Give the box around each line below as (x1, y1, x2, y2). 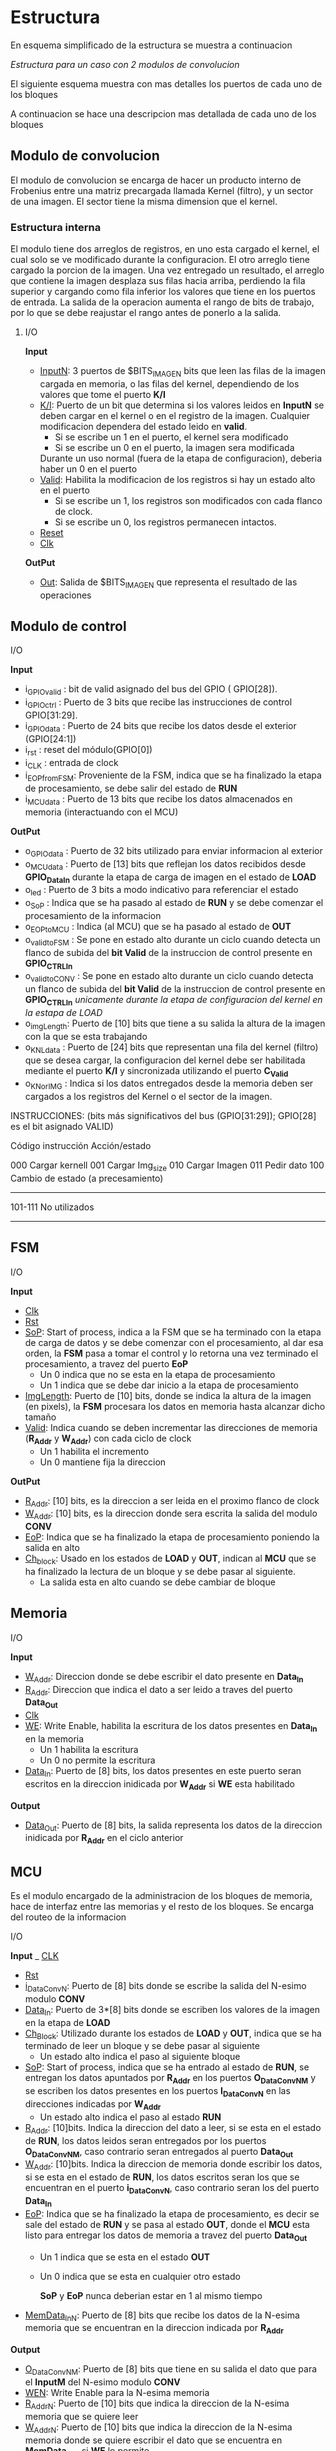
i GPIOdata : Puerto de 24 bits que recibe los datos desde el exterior (24, 720, 297, 734)
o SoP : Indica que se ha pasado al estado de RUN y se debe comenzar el (24, 897, 324, 911)
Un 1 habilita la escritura (39, 1743, 139, 1755)
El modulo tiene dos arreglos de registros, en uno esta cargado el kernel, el (10, 243, 320, 255)
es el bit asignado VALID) (10, 1121, 114, 1133)
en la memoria (24, 1732, 85, 1745)
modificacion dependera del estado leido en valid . (39, 420, 248, 432)
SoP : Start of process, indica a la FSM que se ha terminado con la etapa (24, 1326, 322, 1338)
